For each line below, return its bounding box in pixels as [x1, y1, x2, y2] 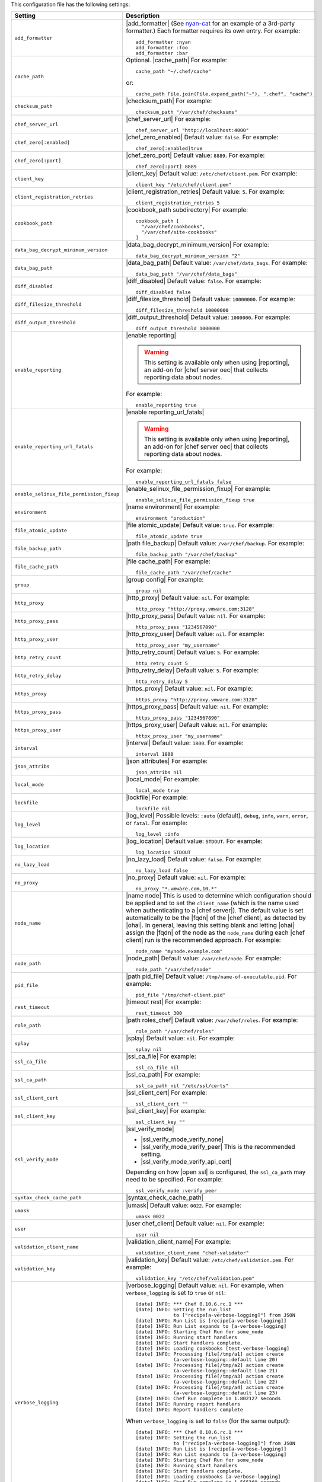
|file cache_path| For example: [125, 557, 211, 566]
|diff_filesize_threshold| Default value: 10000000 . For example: [125, 295, 296, 304]
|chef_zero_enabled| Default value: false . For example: [125, 133, 279, 142]
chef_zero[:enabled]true [135, 145, 203, 152]
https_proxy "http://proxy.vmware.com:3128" [135, 697, 258, 703]
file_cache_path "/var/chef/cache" [135, 570, 232, 576]
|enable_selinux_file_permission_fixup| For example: [125, 485, 271, 493]
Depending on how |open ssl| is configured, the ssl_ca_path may [125, 1168, 306, 1176]
